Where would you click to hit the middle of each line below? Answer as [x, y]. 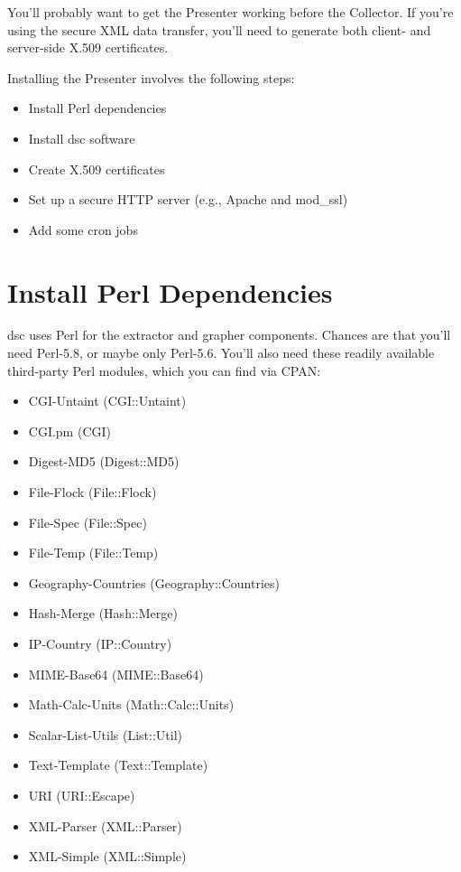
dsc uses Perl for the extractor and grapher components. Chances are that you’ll [229, 335]
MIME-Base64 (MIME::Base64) [116, 674]
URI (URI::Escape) [82, 795]
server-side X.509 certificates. [88, 47]
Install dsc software [82, 138]
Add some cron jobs [83, 229]
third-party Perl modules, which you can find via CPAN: [164, 370]
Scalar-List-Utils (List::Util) [106, 734]
